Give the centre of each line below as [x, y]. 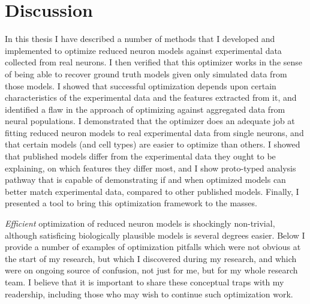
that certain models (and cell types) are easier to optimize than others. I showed [153, 144]
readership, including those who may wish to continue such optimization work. [149, 294]
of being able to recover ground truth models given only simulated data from [146, 73]
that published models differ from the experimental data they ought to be [140, 156]
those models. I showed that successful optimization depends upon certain [141, 85]
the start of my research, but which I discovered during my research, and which [151, 258]
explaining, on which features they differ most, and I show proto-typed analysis [151, 168]
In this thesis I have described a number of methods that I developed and [140, 39]
